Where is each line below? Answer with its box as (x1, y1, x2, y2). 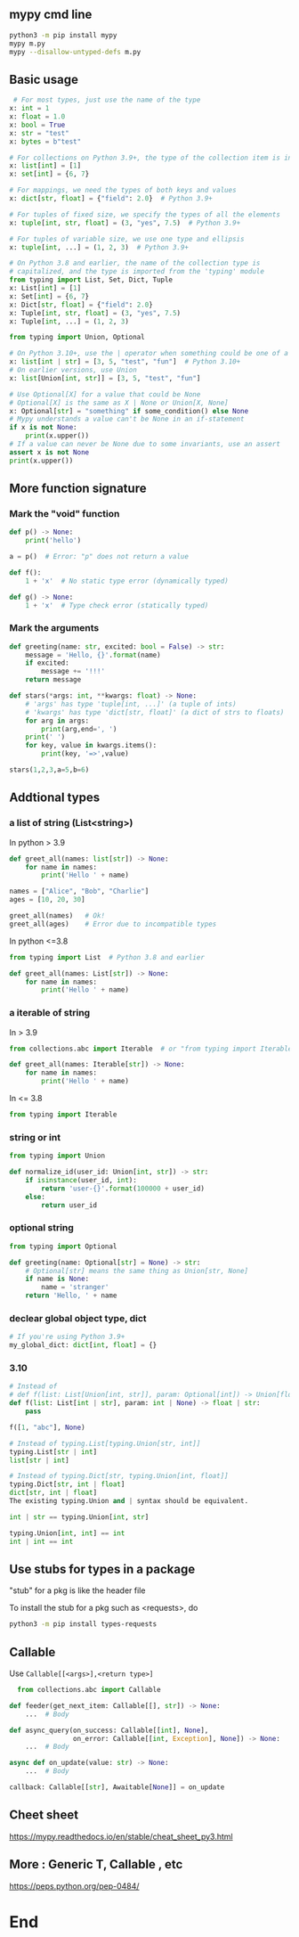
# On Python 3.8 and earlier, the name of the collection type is (9, 258, 261, 268)
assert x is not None (9, 447, 90, 457)
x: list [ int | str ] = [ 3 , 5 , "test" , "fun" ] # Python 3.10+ (9, 357, 241, 366)
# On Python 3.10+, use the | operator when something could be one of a (9, 349, 289, 358)
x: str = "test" (9, 128, 69, 137)
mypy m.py (9, 39, 46, 48)
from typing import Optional (9, 1242, 117, 1251)
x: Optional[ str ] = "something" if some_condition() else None (9, 406, 249, 415)
